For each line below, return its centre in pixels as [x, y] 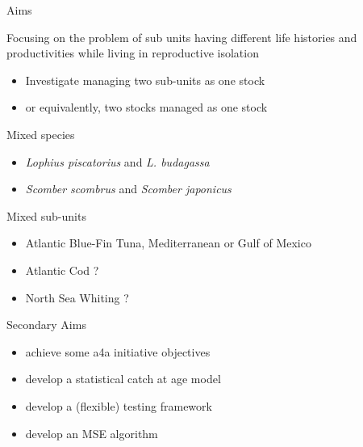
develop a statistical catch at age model [123, 379]
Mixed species [41, 134]
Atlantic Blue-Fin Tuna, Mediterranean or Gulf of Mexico [168, 243]
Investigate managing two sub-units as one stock [145, 80]
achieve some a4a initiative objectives [118, 351]
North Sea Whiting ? [77, 297]
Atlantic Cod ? [62, 270]
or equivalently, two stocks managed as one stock [146, 107]
